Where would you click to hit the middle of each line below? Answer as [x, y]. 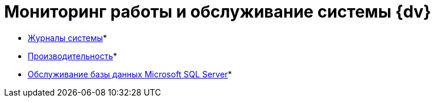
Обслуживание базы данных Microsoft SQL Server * [130, 74]
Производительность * [73, 56]
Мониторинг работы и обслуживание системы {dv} [218, 12]
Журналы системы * [68, 38]
